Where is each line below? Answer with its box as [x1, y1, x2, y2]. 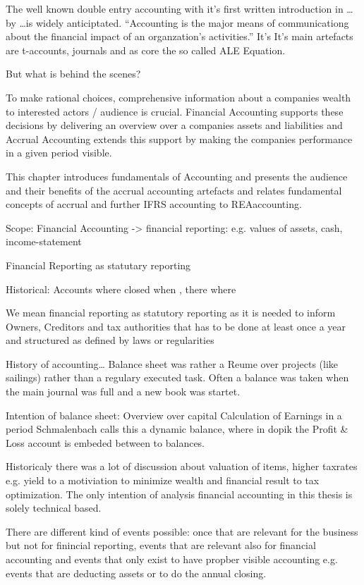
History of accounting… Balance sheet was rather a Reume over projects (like [6, 356, 339, 371]
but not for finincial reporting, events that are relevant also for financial [6, 538, 316, 553]
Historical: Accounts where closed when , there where [6, 281, 236, 296]
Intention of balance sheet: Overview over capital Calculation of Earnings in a [6, 407, 342, 422]
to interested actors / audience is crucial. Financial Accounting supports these [6, 104, 344, 118]
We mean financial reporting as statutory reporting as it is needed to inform [6, 305, 336, 320]
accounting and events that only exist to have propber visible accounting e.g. [6, 552, 338, 566]
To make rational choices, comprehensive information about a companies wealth [6, 90, 351, 104]
